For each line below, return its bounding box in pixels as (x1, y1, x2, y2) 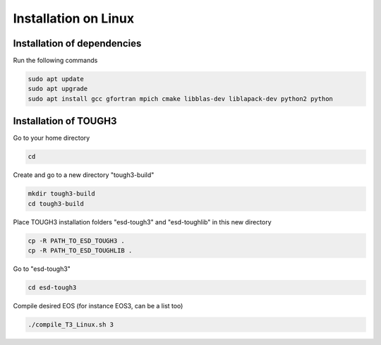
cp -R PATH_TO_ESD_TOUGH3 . (28, 236, 125, 245)
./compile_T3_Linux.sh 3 (28, 320, 114, 328)
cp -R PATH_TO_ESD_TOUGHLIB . (28, 247, 133, 255)
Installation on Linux (13, 11, 134, 26)
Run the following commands (13, 56, 98, 65)
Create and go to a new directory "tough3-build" (13, 171, 155, 179)
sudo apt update (28, 75, 85, 83)
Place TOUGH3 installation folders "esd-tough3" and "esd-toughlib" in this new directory (13, 217, 272, 226)
